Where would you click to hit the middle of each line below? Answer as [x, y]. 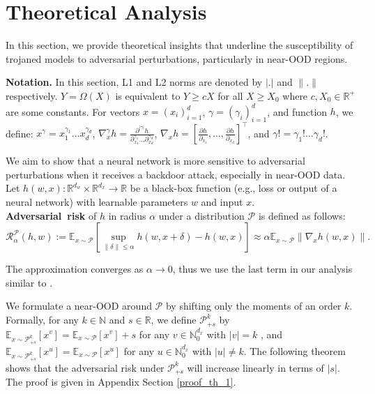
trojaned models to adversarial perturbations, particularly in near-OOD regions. [177, 58]
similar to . [29, 282]
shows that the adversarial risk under [85, 367]
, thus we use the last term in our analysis [262, 269]
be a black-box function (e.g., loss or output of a [234, 188]
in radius [127, 215]
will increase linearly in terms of [255, 367]
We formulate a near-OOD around [79, 306]
